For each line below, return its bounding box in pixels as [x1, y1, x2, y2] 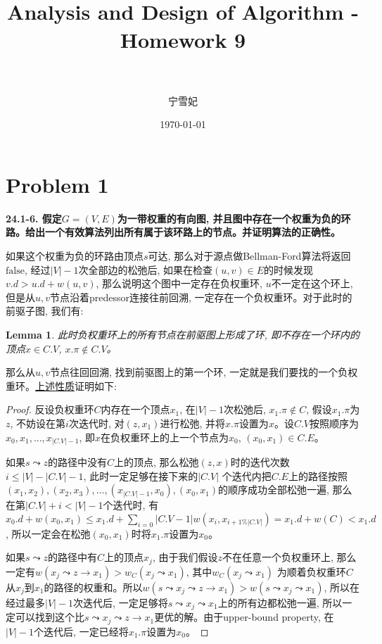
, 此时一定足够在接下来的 [83, 468, 198, 483]
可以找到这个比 [15, 610, 84, 624]
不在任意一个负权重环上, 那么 [222, 550, 357, 564]
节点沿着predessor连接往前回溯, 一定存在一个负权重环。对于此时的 [50, 289, 352, 304]
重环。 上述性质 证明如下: [6, 378, 117, 393]
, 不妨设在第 [10, 415, 66, 430]
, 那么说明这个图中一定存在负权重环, [96, 276, 262, 291]
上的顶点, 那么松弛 [114, 455, 199, 469]
